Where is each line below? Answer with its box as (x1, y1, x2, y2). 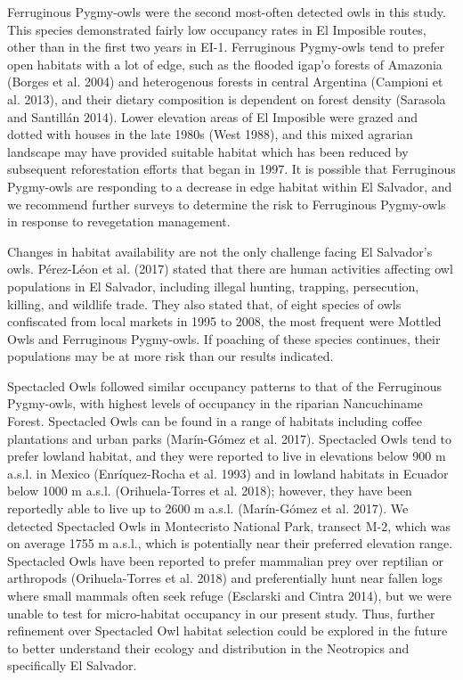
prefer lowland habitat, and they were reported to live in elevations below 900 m (7, 447, 446, 465)
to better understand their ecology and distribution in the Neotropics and (7, 638, 410, 657)
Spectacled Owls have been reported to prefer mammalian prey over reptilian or (7, 551, 443, 569)
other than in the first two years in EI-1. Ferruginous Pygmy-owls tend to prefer (7, 37, 445, 56)
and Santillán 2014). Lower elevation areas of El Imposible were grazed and (7, 107, 418, 126)
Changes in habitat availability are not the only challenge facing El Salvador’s (7, 242, 433, 260)
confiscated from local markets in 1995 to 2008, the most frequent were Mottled (7, 312, 442, 331)
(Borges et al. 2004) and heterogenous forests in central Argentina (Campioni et (7, 72, 443, 91)
